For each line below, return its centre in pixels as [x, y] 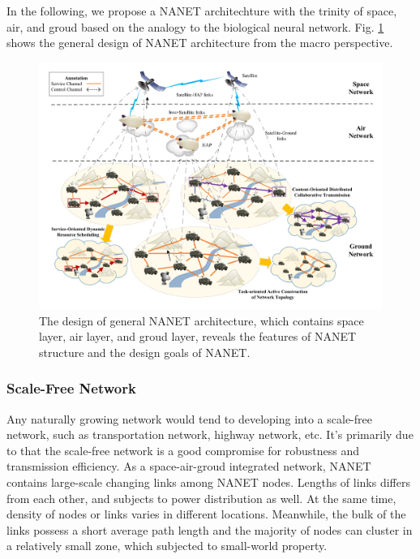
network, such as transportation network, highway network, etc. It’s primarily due [210, 434]
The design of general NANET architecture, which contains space [201, 320]
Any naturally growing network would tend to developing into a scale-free [189, 418]
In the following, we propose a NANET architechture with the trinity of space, [202, 11]
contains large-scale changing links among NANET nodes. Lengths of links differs [208, 482]
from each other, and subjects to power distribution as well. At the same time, [201, 498]
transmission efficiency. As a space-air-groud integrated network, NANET [189, 466]
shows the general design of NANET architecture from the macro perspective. [200, 43]
